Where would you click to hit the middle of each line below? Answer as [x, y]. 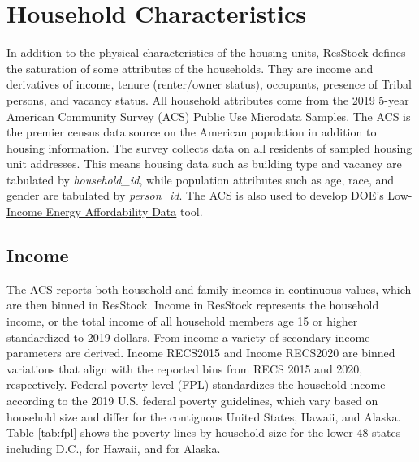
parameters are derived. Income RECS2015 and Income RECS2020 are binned [201, 353]
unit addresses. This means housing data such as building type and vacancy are [204, 164]
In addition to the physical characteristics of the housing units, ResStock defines [206, 52]
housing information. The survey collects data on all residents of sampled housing [209, 147]
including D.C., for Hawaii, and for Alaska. [114, 448]
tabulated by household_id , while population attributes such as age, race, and [201, 179]
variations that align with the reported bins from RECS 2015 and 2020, [185, 368]
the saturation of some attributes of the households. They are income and [190, 68]
